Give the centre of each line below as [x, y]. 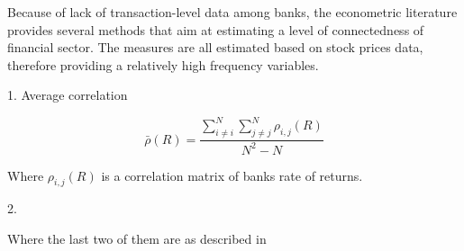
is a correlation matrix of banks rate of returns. [232, 175]
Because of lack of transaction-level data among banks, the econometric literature [232, 12]
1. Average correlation [68, 95]
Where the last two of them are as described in [137, 239]
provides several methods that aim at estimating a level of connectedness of [216, 29]
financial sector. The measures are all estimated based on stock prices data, [215, 47]
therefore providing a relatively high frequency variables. [163, 64]
